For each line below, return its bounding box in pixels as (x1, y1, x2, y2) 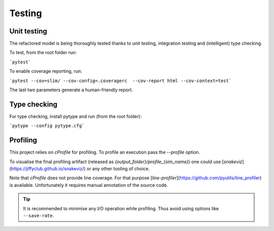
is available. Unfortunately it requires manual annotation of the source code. (9, 182, 168, 188)
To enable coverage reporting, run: (9, 68, 82, 74)
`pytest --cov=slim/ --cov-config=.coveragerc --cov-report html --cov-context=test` (9, 78, 232, 84)
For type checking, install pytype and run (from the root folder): (9, 113, 142, 119)
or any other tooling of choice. (86, 166, 150, 172)
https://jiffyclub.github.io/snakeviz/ (11, 166, 84, 172)
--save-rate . (23, 212, 54, 218)
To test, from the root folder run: (9, 50, 77, 56)
